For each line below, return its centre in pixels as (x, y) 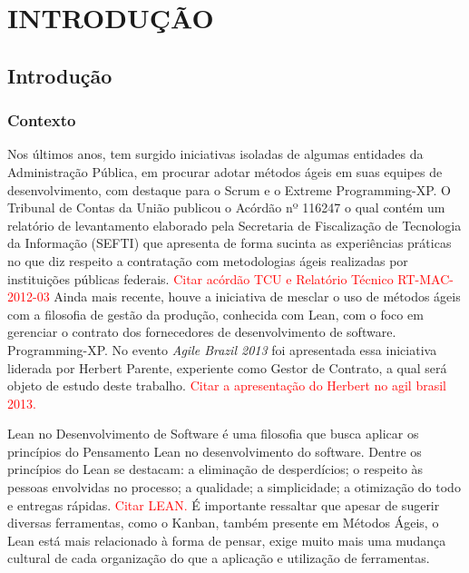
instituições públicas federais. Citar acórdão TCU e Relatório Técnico (200, 278)
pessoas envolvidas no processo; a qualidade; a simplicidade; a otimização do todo (234, 487)
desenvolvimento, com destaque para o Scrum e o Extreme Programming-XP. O (229, 189)
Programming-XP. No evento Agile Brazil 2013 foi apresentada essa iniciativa (222, 349)
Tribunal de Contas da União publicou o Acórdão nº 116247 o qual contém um (226, 207)
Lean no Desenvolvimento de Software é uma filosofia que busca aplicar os (213, 434)
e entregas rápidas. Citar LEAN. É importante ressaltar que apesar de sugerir (224, 504)
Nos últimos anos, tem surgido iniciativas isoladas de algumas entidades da (215, 154)
